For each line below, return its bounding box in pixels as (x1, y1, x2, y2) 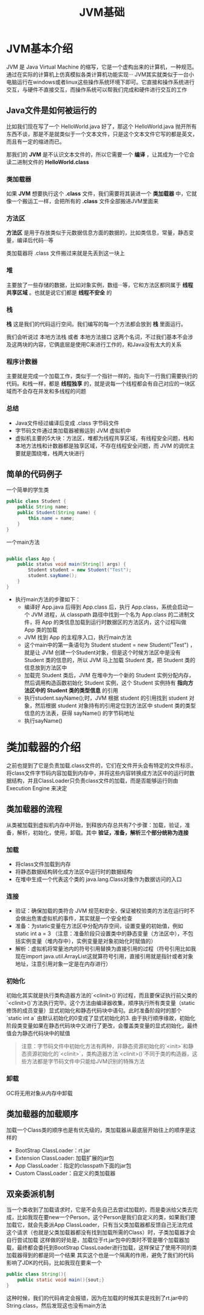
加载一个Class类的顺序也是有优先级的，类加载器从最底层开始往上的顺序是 (6, 1126, 191, 1134)
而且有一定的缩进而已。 (6, 138, 65, 145)
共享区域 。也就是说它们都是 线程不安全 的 (6, 289, 112, 296)
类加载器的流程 (6, 804, 63, 814)
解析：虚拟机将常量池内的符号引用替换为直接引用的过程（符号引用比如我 (15, 945, 196, 953)
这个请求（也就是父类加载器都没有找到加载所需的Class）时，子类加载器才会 (6, 1229, 196, 1236)
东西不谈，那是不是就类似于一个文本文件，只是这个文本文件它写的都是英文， (6, 130, 198, 137)
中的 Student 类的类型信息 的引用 (35, 686, 118, 694)
